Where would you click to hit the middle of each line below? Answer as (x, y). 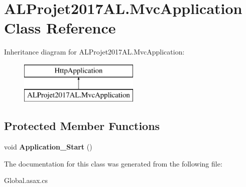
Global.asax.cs (26, 180)
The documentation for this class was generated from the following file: (113, 163)
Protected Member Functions (82, 126)
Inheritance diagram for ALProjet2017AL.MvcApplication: (94, 52)
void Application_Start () (48, 147)
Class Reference (60, 28)
